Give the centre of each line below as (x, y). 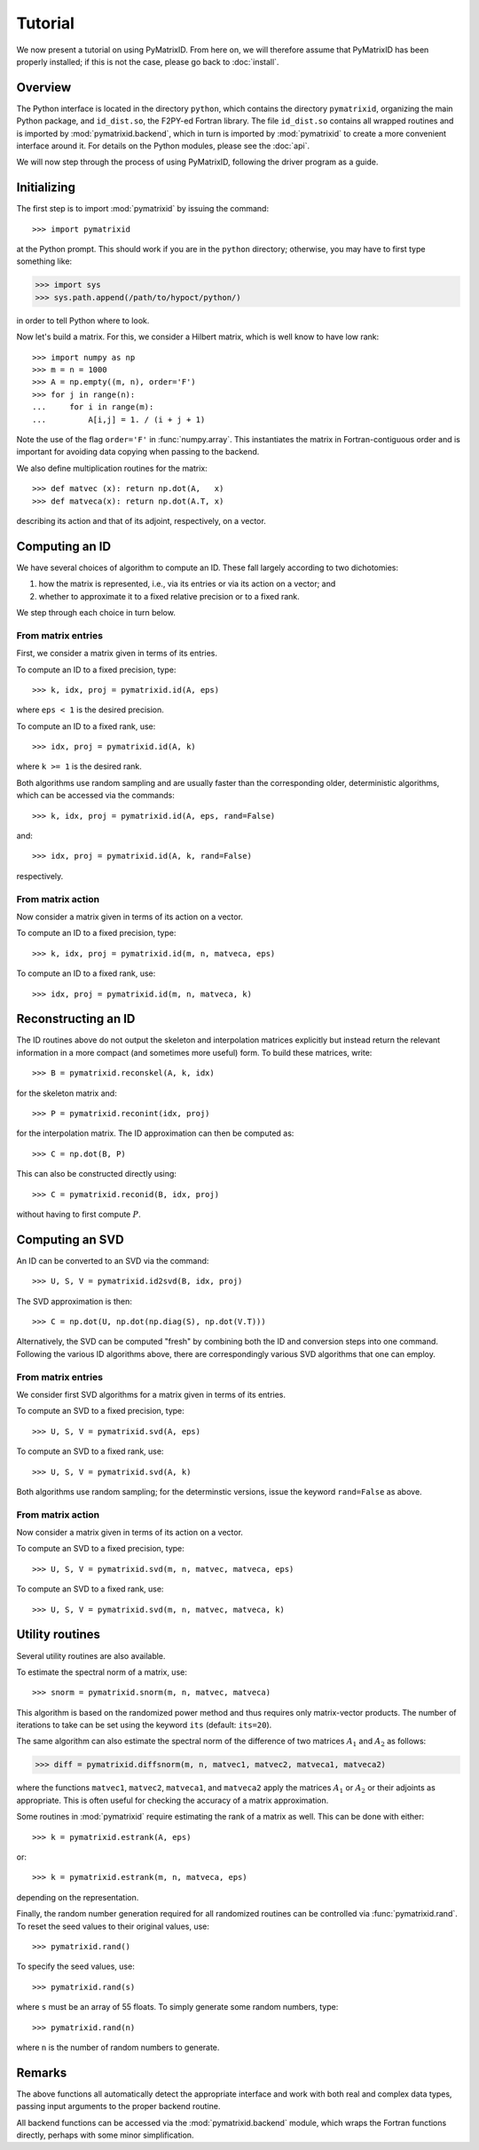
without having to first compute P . (79, 1214)
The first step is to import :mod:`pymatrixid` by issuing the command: (143, 209)
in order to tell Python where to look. (83, 321)
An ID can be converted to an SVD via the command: (113, 1260)
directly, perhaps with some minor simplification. (105, 2135)
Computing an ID (63, 546)
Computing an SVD (70, 1239)
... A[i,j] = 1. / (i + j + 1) (119, 419)
